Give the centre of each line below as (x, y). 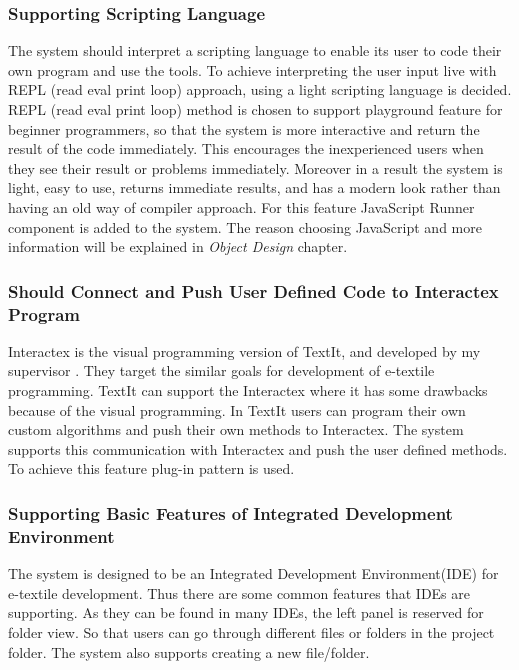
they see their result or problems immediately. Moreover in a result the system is (255, 167)
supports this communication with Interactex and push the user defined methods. (258, 448)
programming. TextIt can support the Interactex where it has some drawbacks (248, 390)
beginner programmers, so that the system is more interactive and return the (244, 128)
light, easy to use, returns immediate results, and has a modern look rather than (254, 187)
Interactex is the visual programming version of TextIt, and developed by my (244, 350)
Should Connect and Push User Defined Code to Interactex (253, 290)
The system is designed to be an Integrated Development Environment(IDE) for (253, 573)
